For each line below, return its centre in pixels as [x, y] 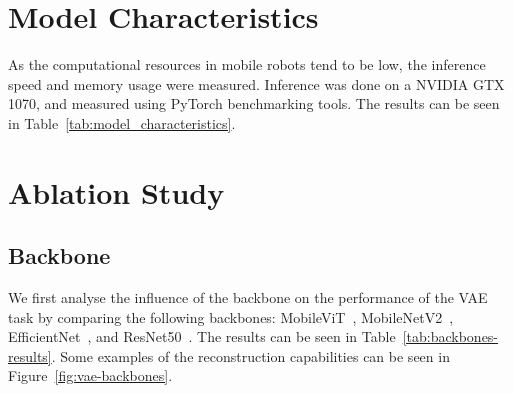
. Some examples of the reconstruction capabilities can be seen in [250, 355]
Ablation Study [116, 191]
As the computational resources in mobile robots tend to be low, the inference [247, 64]
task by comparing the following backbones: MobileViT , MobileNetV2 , [231, 316]
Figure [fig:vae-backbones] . [90, 375]
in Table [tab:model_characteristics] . [122, 122]
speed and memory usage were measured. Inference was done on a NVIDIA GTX [256, 83]
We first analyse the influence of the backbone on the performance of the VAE [248, 297]
